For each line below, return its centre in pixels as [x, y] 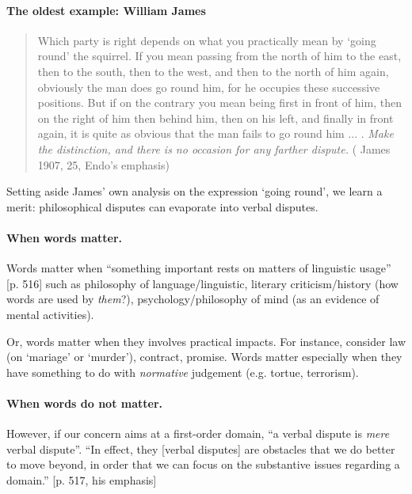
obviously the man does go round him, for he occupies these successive [209, 87]
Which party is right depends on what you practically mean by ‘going [207, 40]
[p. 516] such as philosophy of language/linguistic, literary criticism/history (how [202, 283]
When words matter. [65, 237]
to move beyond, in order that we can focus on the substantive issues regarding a [203, 464]
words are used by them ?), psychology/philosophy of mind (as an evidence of [193, 299]
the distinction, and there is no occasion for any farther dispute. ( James [214, 148]
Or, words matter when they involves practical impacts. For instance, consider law [206, 341]
